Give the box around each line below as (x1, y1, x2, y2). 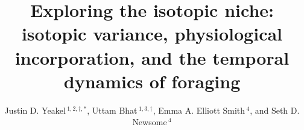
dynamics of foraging (63, 68, 241, 93)
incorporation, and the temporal (14, 45, 290, 70)
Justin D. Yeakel (4, 103, 66, 116)
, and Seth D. (250, 103, 300, 116)
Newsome (132, 115, 167, 128)
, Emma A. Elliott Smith (153, 103, 245, 116)
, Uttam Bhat (87, 103, 138, 116)
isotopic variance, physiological (21, 21, 283, 46)
